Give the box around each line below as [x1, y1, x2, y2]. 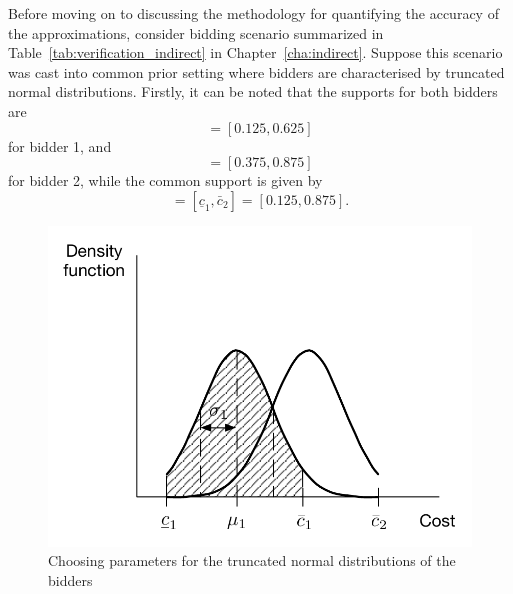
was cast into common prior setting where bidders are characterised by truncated [8, 61, 505, 82]
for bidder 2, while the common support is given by [8, 170, 323, 191]
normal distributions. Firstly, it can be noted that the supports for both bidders [8, 81, 498, 102]
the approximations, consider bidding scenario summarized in [8, 22, 384, 43]
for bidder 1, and [8, 135, 112, 156]
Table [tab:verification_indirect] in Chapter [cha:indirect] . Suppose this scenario [8, 42, 503, 63]
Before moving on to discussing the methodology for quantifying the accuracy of [8, 3, 499, 23]
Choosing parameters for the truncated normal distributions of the [48, 550, 456, 571]
